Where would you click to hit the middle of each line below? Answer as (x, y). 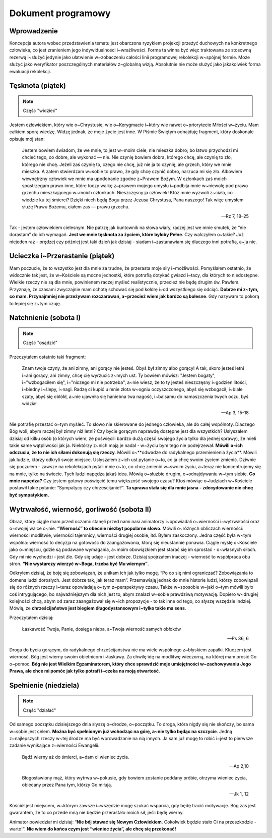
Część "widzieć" (40, 110)
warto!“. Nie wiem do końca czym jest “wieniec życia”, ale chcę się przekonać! (93, 829)
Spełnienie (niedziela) (44, 685)
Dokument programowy (60, 13)
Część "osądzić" (40, 343)
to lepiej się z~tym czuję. (35, 303)
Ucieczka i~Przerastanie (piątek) (62, 256)
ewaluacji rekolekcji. (30, 71)
